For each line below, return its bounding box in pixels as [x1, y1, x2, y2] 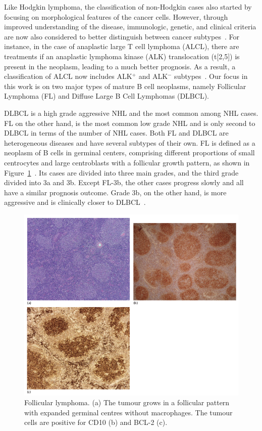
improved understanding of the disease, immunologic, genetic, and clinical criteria [4, 21, 256, 32]
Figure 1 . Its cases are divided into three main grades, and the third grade [4, 167, 239, 178]
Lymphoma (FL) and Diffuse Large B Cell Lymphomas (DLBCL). [4, 91, 209, 101]
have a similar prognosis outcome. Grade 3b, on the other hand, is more [4, 187, 227, 197]
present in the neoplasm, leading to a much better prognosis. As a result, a [4, 61, 236, 71]
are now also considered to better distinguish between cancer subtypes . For [4, 31, 239, 41]
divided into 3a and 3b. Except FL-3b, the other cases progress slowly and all [4, 177, 244, 188]
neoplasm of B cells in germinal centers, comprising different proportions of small [4, 147, 255, 158]
